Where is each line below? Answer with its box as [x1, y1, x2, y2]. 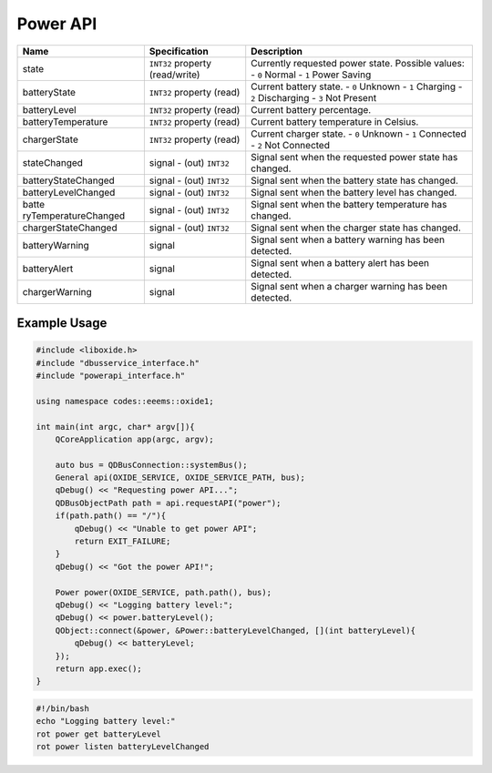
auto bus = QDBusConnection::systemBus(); [55, 460, 248, 470]
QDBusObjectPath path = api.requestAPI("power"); [55, 497, 282, 508]
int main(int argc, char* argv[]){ [36, 422, 195, 432]
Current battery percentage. [251, 103, 372, 116]
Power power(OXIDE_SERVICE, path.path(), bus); [55, 587, 272, 597]
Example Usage [16, 315, 108, 331]
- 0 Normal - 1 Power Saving [251, 68, 372, 81]
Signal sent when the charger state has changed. [251, 221, 462, 234]
